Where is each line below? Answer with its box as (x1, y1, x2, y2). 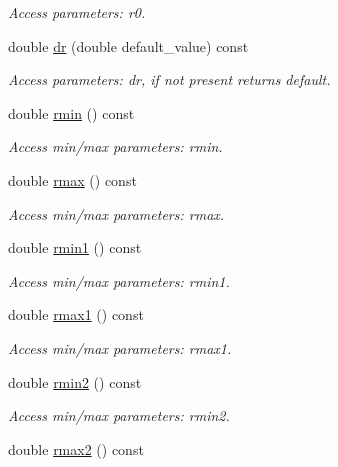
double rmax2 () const (8, 438, 144, 459)
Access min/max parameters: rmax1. (8, 337, 232, 358)
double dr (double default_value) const (8, 35, 249, 56)
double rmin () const (8, 102, 135, 123)
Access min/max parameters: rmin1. (8, 270, 230, 291)
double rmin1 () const (8, 237, 142, 258)
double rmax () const (8, 169, 137, 190)
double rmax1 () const (8, 304, 144, 325)
